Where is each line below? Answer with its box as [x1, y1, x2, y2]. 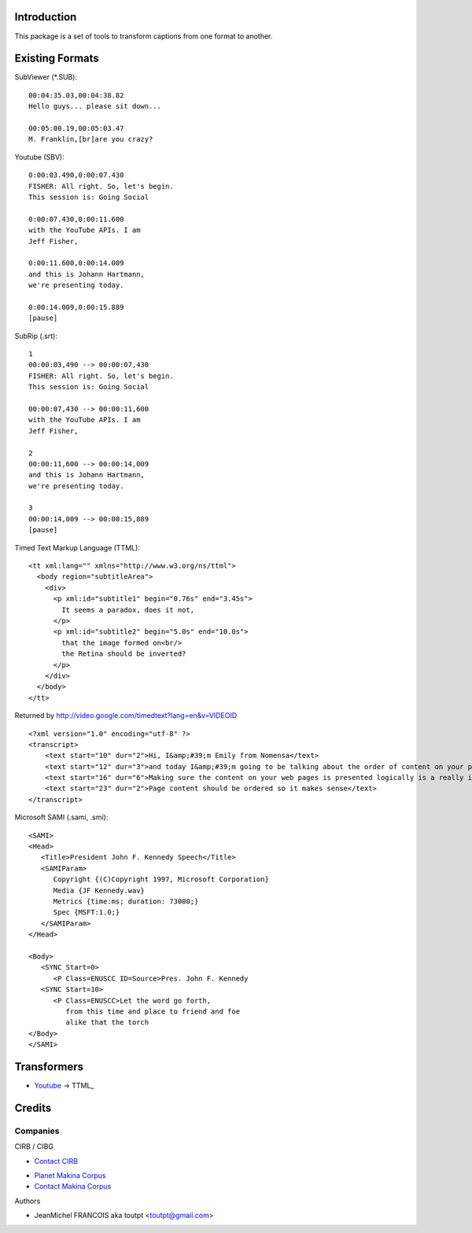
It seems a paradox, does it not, [61, 605, 195, 614]
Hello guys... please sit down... [28, 102, 161, 111]
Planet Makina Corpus [34, 1170, 106, 1180]
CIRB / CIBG [14, 1142, 54, 1151]
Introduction [14, 10, 77, 24]
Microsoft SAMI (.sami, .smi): [14, 812, 109, 822]
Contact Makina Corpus [34, 1182, 112, 1191]
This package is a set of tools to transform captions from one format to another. [14, 31, 273, 41]
